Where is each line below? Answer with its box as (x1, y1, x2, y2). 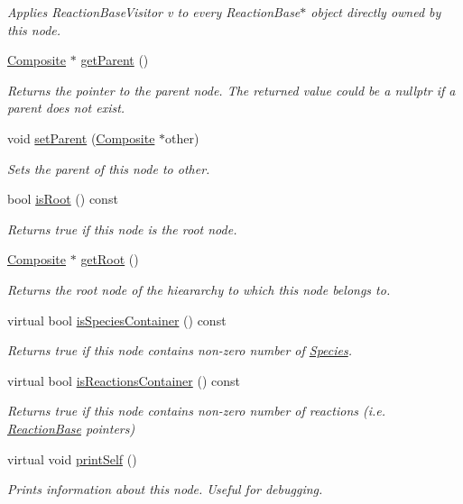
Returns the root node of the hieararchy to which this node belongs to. (7, 279, 391, 298)
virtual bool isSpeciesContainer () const (7, 310, 227, 329)
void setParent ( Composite (7, 128, 155, 147)
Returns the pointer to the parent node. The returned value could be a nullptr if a (7, 80, 456, 99)
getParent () (80, 50, 149, 69)
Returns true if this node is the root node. (7, 219, 237, 238)
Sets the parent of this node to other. (7, 159, 210, 178)
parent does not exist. (7, 98, 125, 117)
